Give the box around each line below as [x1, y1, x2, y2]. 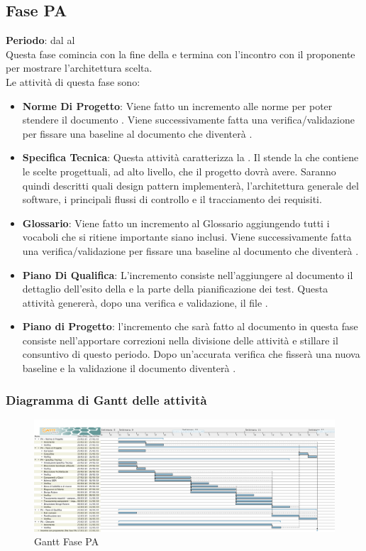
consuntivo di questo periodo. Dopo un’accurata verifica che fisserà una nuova [22, 347, 360, 361]
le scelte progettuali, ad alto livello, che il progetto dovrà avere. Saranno [22, 163, 336, 178]
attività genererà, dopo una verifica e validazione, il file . [22, 295, 268, 310]
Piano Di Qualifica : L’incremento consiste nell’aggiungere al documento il [22, 267, 353, 282]
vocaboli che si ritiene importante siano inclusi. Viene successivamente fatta [22, 229, 352, 244]
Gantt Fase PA [34, 534, 99, 549]
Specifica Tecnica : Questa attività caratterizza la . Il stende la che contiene [22, 150, 359, 165]
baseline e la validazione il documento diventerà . [22, 361, 236, 376]
